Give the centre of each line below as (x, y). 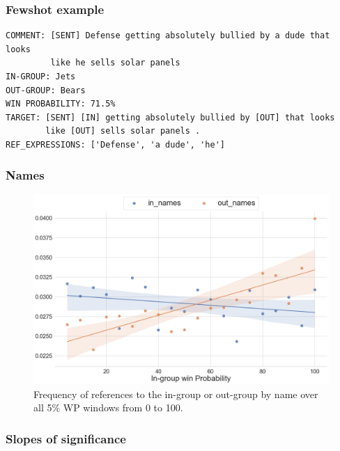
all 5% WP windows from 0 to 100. (108, 408)
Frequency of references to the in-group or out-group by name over (176, 394)
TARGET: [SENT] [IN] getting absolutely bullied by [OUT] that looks (170, 117)
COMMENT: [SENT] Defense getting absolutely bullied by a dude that (168, 36)
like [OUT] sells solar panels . (123, 131)
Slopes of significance (66, 438)
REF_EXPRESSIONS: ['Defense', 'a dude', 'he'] (115, 144)
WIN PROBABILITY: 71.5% (61, 104)
